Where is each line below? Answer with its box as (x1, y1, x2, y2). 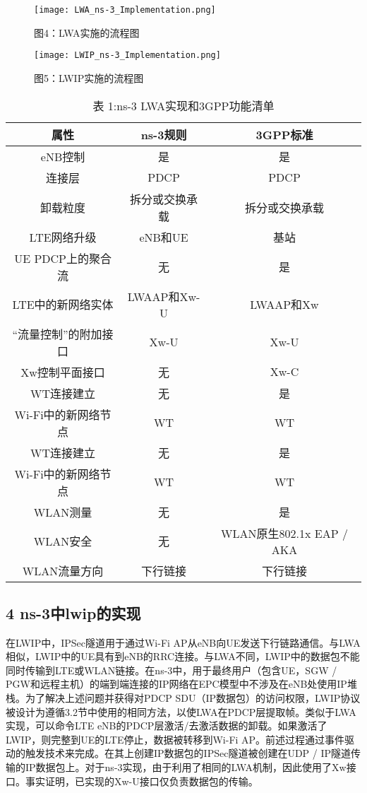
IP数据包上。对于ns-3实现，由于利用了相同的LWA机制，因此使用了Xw (25, 760, 347, 775)
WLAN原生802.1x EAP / (221, 524, 348, 541)
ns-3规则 (140, 126, 187, 143)
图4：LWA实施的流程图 (34, 25, 140, 40)
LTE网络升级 (29, 228, 97, 245)
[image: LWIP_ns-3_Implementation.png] (34, 50, 221, 61)
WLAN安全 (33, 533, 92, 549)
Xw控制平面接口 (20, 363, 105, 380)
